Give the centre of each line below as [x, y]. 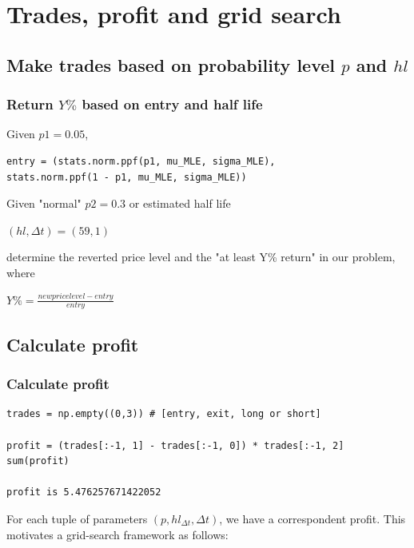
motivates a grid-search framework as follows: [117, 534]
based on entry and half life [172, 104]
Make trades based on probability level [171, 64]
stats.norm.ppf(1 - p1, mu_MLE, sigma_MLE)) [127, 177]
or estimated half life [180, 203]
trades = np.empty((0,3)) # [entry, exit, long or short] [164, 414]
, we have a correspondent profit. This [312, 518]
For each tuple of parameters [77, 518]
